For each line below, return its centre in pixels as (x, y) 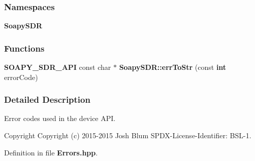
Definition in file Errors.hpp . (51, 152)
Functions (24, 48)
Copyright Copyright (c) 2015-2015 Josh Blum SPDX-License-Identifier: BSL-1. (128, 135)
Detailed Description (47, 99)
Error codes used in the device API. (60, 118)
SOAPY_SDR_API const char (58, 67)
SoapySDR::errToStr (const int (173, 67)
